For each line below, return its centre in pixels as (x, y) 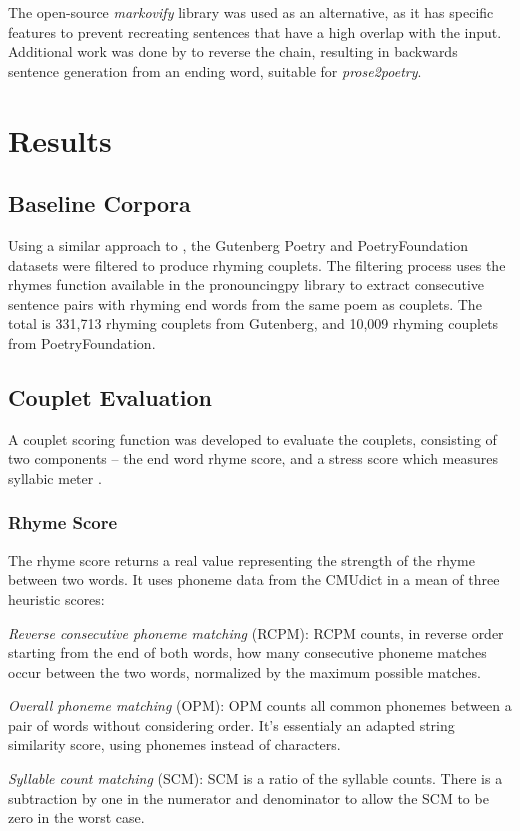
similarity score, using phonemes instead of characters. (174, 744)
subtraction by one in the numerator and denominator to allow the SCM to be (248, 797)
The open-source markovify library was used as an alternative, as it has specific (251, 12)
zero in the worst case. (76, 817)
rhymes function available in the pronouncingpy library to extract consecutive (246, 284)
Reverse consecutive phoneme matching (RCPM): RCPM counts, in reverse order (256, 632)
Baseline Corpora (99, 203)
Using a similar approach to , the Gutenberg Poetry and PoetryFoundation (238, 244)
